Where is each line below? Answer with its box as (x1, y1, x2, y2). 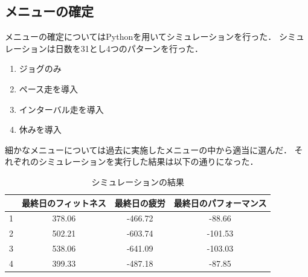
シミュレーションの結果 (91, 175, 184, 188)
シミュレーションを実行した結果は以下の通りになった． (38, 155, 258, 168)
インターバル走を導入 (19, 103, 104, 115)
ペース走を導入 (19, 82, 79, 95)
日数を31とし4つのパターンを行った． (55, 42, 204, 54)
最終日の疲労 (114, 196, 165, 209)
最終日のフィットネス (22, 196, 106, 209)
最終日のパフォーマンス (173, 196, 267, 209)
